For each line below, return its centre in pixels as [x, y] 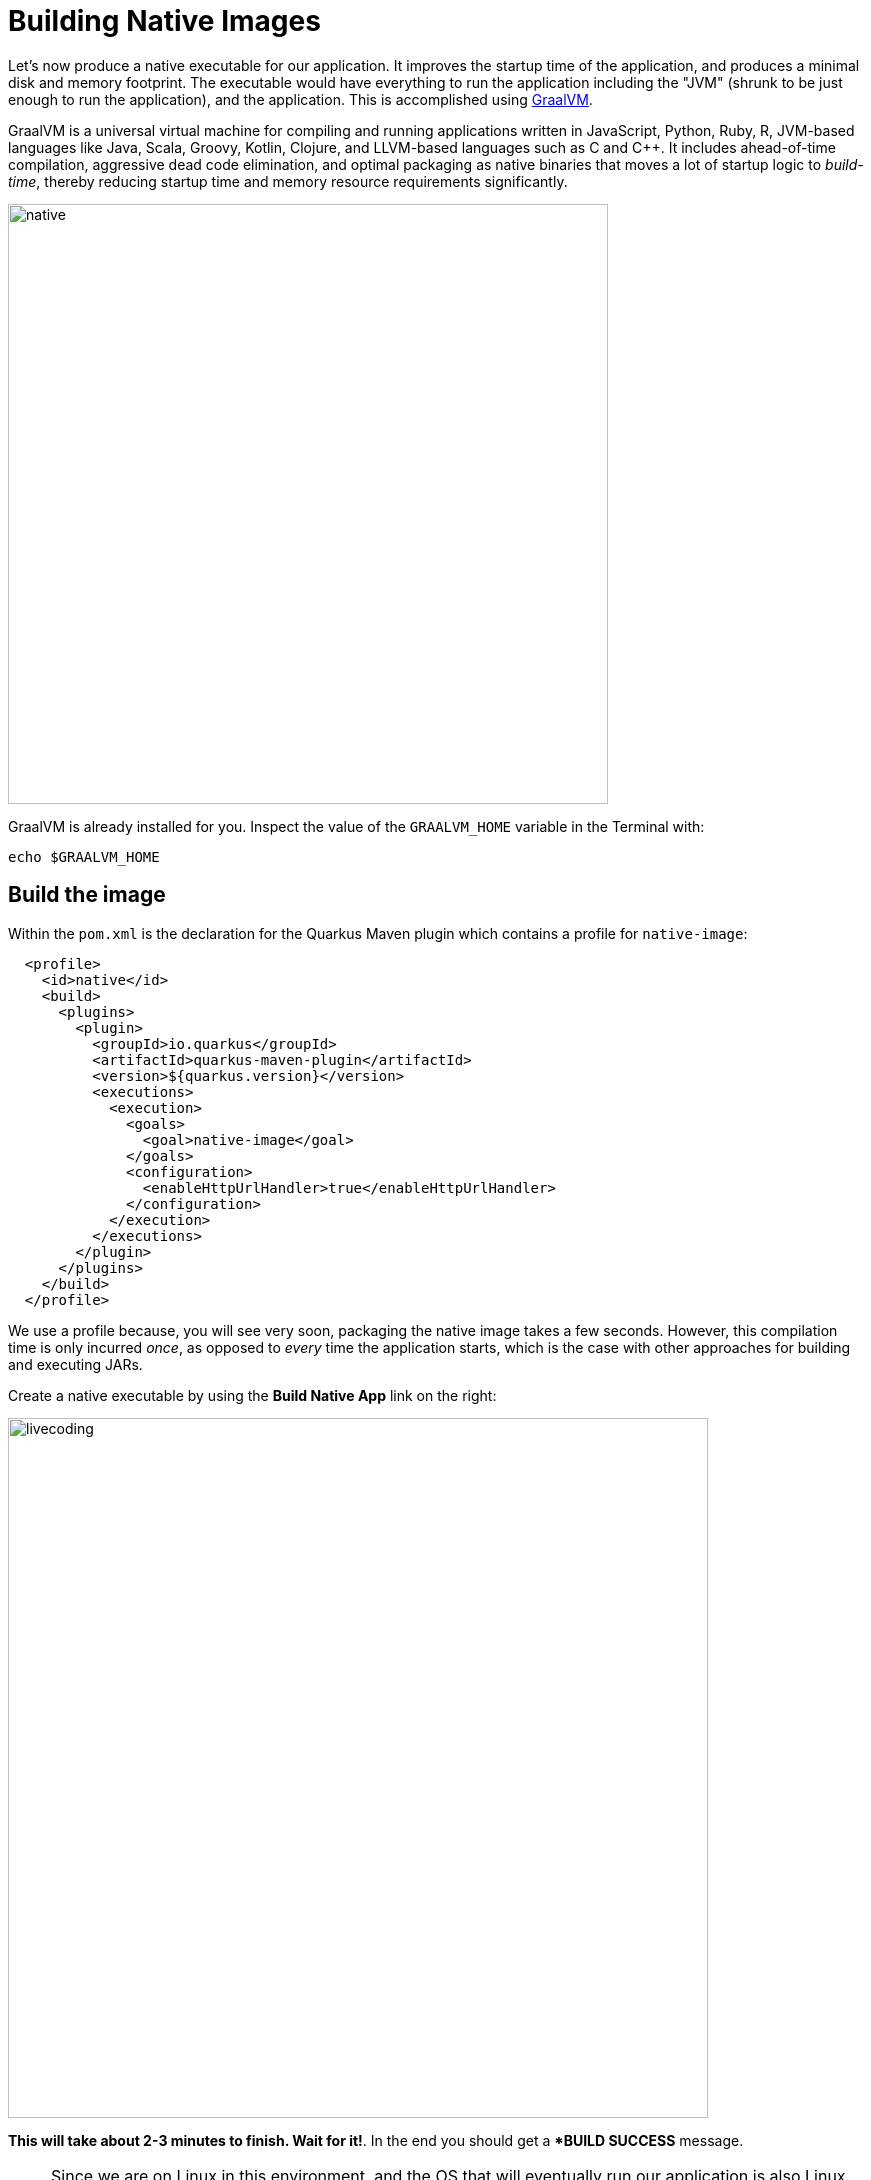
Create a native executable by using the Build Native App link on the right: [252, 1395]
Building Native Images [164, 21]
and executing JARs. [75, 1364]
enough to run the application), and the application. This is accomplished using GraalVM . [300, 99]
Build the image [87, 895]
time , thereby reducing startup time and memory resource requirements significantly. [288, 181]
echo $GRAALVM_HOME [84, 856]
